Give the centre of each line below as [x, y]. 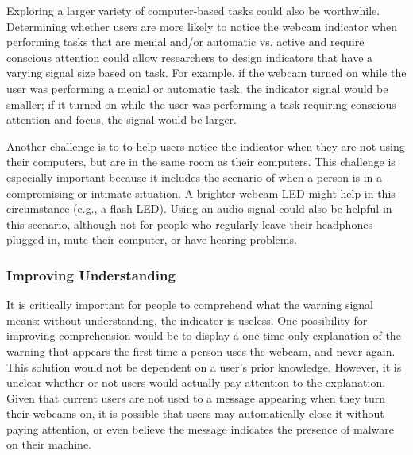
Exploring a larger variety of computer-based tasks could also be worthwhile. [193, 10]
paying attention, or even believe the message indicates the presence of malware [201, 428]
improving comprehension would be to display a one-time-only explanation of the [204, 335]
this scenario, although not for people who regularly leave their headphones [189, 224]
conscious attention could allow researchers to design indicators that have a [190, 57]
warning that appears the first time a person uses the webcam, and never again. [201, 351]
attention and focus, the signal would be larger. [122, 120]
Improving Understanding [91, 274]
